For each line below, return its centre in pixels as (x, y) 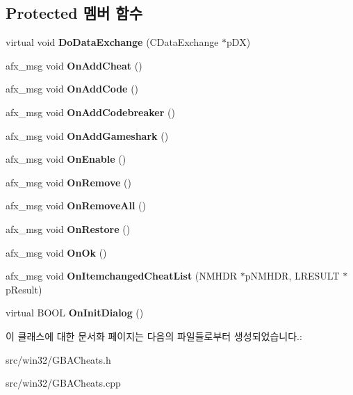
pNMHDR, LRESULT (292, 276)
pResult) (24, 289)
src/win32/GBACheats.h (58, 359)
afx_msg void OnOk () (56, 252)
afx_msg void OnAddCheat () (74, 65)
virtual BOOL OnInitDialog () (75, 313)
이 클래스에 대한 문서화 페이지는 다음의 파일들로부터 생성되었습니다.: (154, 336)
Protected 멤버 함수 (74, 13)
